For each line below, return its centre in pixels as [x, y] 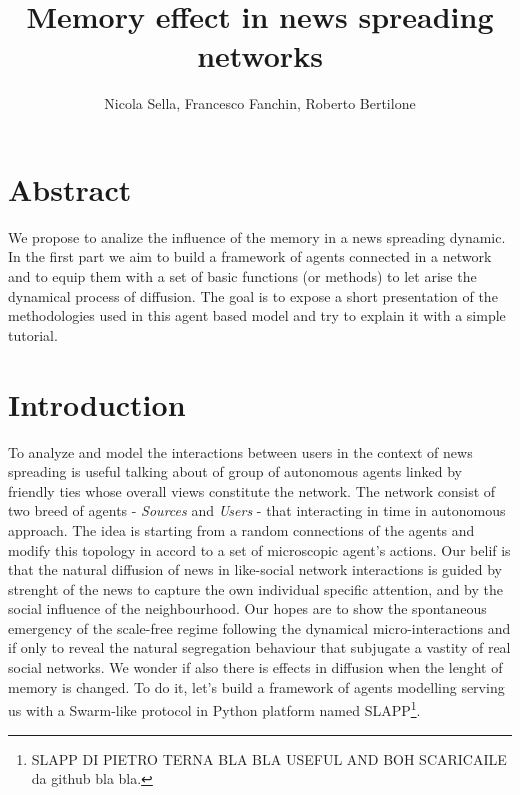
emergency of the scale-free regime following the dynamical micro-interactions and [259, 627]
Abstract [70, 188]
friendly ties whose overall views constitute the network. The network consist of [252, 490]
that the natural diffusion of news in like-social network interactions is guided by [255, 569]
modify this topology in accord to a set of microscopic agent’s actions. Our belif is [259, 549]
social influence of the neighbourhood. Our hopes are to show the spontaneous [247, 608]
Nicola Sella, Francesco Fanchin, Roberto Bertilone [260, 103]
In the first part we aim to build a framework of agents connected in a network [250, 256]
